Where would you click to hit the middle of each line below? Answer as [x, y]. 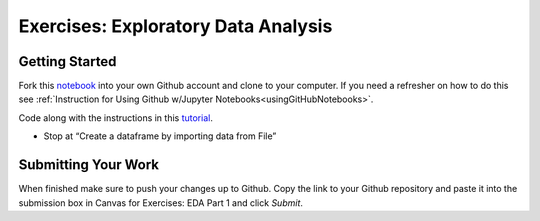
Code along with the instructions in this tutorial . [116, 117]
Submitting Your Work [89, 165]
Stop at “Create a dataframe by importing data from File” [160, 136]
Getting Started [67, 61]
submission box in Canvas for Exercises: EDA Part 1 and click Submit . [161, 202]
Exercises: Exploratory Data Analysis [175, 26]
